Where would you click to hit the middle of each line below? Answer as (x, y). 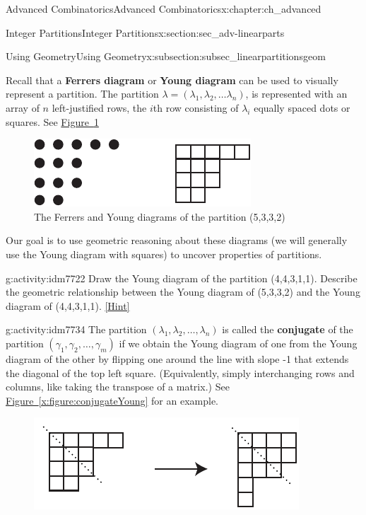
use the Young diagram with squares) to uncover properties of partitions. (164, 254)
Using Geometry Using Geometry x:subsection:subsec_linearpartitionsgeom (166, 56)
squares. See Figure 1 (52, 121)
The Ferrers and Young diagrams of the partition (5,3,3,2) (160, 216)
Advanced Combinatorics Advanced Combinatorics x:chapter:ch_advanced (164, 8)
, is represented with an (296, 94)
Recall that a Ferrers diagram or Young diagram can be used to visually (172, 80)
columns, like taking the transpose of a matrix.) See (118, 387)
